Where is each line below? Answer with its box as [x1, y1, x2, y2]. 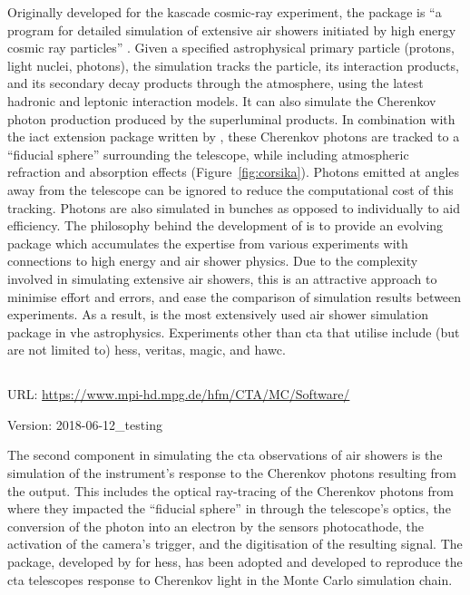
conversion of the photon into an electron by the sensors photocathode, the [7, 516, 424, 535]
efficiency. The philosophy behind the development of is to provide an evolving [7, 216, 444, 235]
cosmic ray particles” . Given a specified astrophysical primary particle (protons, [7, 38, 455, 57]
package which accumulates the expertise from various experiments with [7, 233, 408, 252]
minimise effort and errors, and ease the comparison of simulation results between [7, 287, 462, 306]
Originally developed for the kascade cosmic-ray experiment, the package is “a [7, 3, 442, 21]
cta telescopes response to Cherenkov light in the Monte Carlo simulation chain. [7, 570, 453, 589]
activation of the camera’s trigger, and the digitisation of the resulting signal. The [7, 534, 463, 553]
